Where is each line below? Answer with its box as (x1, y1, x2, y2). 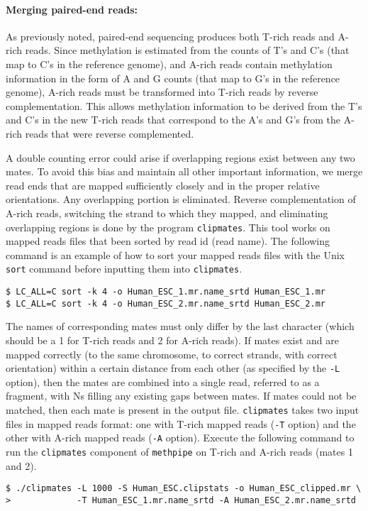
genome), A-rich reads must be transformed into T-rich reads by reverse (6, 84, 318, 99)
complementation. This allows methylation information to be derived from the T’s (6, 98, 362, 113)
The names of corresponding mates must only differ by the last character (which (6, 319, 355, 334)
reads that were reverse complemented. (25, 126, 194, 141)
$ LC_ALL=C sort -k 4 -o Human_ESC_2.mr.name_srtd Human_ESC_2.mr (6, 298, 326, 309)
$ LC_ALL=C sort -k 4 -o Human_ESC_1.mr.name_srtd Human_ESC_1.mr (6, 287, 326, 297)
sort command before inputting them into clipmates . (6, 261, 242, 276)
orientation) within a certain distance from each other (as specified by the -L (6, 361, 340, 375)
